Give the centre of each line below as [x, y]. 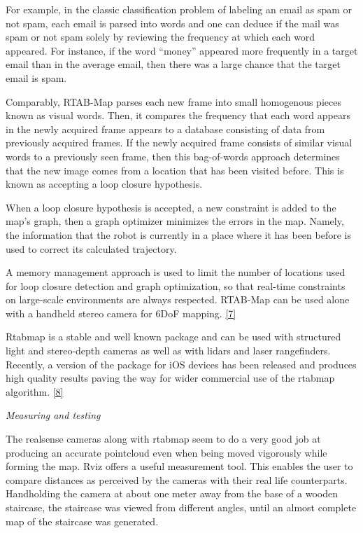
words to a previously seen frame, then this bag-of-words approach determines [173, 156]
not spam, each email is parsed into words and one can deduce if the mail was [172, 23]
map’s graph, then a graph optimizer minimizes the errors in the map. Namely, [175, 221]
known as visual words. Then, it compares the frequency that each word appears [178, 115]
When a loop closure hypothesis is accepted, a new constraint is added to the [171, 207]
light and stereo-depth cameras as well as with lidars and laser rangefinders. [168, 351]
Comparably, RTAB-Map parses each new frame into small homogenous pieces [173, 101]
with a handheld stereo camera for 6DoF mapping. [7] [121, 313]
